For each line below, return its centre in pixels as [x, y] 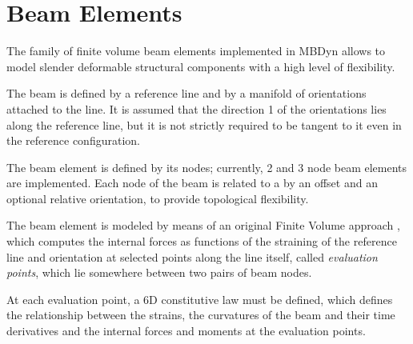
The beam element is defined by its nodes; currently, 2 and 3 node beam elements [207, 167]
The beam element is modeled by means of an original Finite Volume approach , [203, 225]
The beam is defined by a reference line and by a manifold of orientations [186, 93]
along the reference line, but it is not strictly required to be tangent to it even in [204, 124]
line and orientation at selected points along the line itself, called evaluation [192, 256]
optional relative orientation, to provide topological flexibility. [158, 198]
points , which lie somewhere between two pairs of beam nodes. [159, 272]
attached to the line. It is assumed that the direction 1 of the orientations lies [196, 108]
